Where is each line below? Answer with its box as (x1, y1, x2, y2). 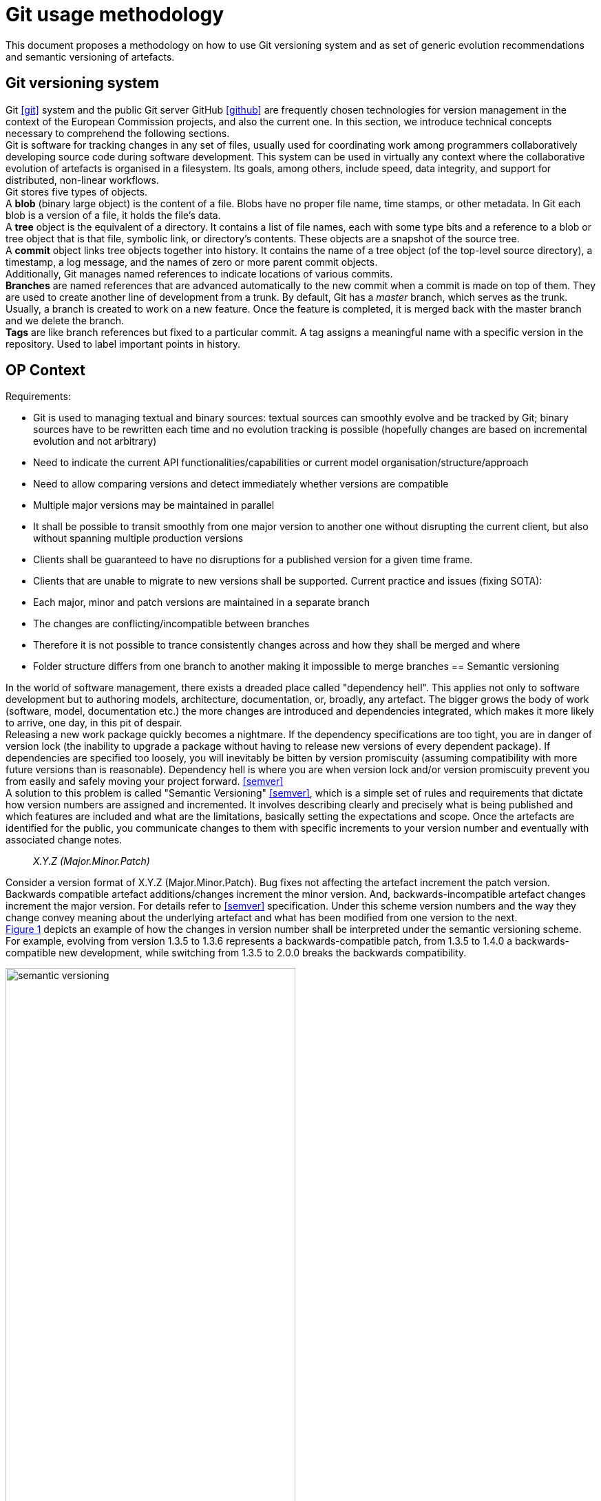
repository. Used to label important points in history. (6, 337, 241, 350)
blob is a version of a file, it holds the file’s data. (6, 209, 221, 221)
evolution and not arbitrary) (33, 435, 157, 448)
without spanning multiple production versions (33, 532, 244, 545)
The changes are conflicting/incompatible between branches (33, 618, 310, 630)
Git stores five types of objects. (6, 185, 148, 198)
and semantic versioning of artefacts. (6, 50, 175, 63)
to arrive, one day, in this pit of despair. (6, 717, 182, 729)
